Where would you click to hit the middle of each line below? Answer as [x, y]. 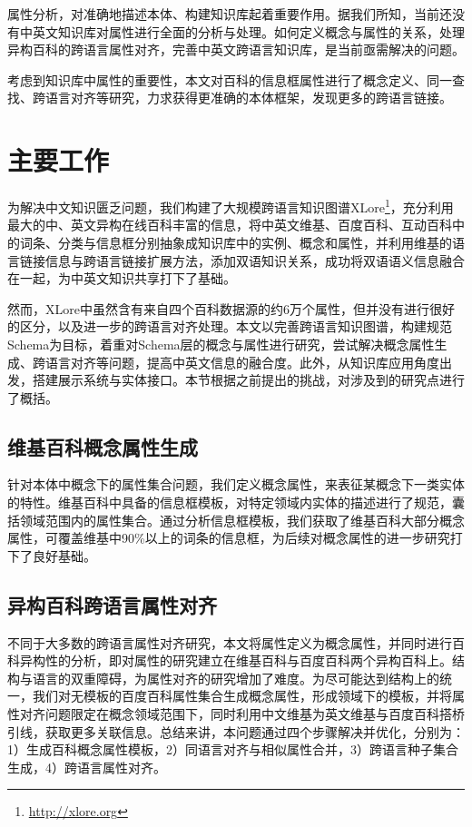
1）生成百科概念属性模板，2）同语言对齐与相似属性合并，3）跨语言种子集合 [233, 749]
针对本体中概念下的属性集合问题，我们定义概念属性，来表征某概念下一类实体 [236, 484]
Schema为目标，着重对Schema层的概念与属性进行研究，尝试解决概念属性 [221, 344]
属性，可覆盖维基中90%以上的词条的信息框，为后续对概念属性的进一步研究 [229, 538]
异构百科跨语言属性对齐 [112, 604]
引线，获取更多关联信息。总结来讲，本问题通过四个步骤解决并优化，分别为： [236, 731]
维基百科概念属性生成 [103, 446]
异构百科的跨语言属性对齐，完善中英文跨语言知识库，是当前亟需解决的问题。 [236, 49]
